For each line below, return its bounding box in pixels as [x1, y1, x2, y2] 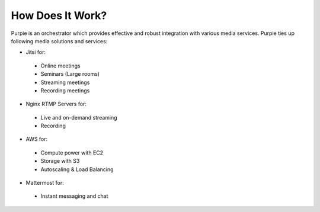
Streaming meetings [40, 79, 90, 86]
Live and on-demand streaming [40, 114, 118, 121]
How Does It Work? [11, 9, 107, 22]
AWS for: [25, 136, 48, 143]
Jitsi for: [25, 49, 46, 56]
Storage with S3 [40, 158, 80, 165]
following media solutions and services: [11, 37, 108, 44]
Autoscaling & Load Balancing [40, 166, 114, 173]
